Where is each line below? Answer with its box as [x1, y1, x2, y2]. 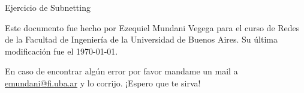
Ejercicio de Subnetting [5, 1, 91, 13]
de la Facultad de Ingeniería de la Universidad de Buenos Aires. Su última [5, 33, 278, 46]
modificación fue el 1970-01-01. [5, 44, 118, 57]
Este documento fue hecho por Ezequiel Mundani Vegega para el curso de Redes [5, 21, 300, 34]
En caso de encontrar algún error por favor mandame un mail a [5, 65, 238, 77]
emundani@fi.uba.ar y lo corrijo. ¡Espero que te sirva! [5, 76, 201, 89]
